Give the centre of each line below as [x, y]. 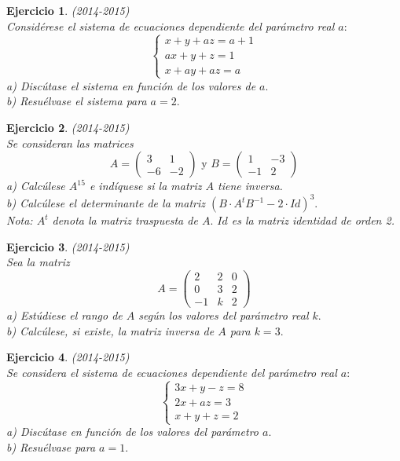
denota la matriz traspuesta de [125, 220]
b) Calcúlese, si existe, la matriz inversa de [110, 330]
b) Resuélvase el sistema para [77, 101]
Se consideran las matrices [70, 143]
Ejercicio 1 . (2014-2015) [68, 10]
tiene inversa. [250, 186]
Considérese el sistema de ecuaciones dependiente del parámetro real [171, 26]
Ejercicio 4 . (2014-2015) [68, 357]
